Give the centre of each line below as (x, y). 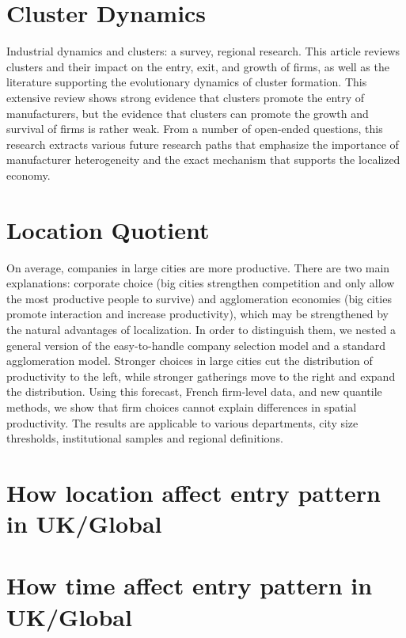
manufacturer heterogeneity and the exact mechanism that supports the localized (203, 159)
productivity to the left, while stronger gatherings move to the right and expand (201, 376)
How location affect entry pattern (194, 492)
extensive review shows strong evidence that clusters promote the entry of (186, 97)
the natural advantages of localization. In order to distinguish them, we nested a (201, 329)
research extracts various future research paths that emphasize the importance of (203, 144)
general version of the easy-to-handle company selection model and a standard (196, 345)
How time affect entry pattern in (190, 585)
